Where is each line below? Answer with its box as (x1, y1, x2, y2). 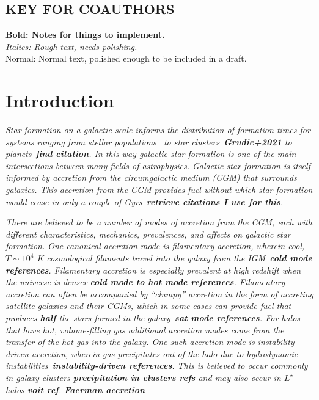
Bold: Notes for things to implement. (5, 28, 165, 41)
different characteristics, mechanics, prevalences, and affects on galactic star (5, 227, 291, 240)
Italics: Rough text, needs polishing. (5, 40, 137, 53)
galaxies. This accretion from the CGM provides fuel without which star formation (5, 183, 313, 196)
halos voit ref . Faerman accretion (5, 383, 145, 396)
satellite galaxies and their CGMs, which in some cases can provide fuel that (5, 299, 291, 312)
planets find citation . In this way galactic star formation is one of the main (5, 147, 296, 160)
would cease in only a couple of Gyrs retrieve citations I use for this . (5, 195, 284, 208)
